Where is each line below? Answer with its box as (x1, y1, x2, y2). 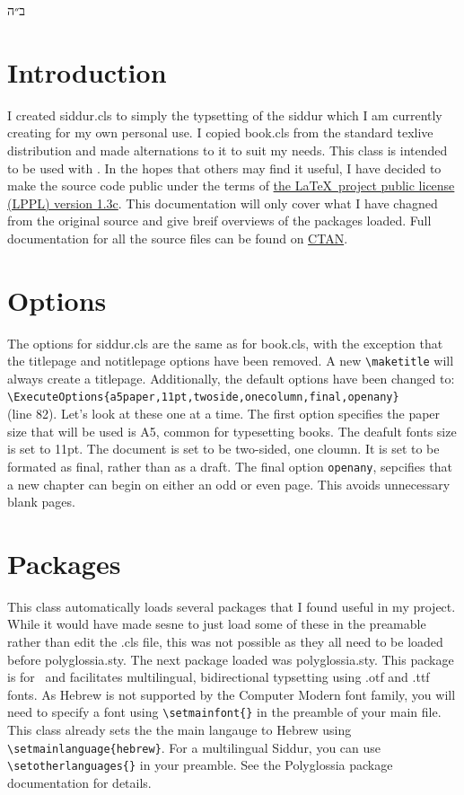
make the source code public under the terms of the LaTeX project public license (7, 176, 455, 195)
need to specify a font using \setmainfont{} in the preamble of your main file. (7, 702, 442, 721)
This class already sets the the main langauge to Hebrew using (7, 720, 352, 739)
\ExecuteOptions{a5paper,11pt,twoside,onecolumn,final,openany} (7, 391, 399, 404)
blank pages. (7, 492, 75, 511)
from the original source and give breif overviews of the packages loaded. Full (7, 211, 432, 230)
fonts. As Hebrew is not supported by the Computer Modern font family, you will (7, 685, 456, 703)
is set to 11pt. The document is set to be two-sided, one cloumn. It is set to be (7, 439, 440, 458)
